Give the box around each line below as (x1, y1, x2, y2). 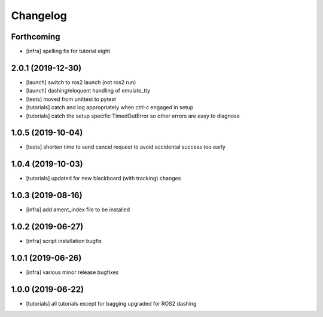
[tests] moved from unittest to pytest (26, 96, 117, 103)
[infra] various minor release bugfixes (26, 269, 119, 276)
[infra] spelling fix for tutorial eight (26, 48, 111, 55)
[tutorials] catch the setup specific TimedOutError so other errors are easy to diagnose (26, 112, 240, 119)
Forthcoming (11, 32, 60, 42)
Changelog (11, 9, 67, 22)
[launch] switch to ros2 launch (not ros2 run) (26, 78, 136, 86)
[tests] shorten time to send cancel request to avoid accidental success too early (26, 143, 226, 150)
